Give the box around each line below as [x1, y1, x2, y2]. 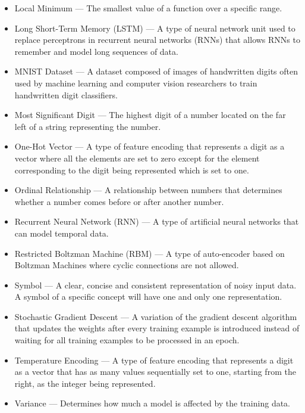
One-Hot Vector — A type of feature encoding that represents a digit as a [14, 140, 285, 153]
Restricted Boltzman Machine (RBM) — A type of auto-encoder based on [14, 247, 285, 259]
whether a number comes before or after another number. [14, 195, 224, 207]
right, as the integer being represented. [14, 377, 156, 389]
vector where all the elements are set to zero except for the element [14, 151, 260, 164]
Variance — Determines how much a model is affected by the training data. [14, 397, 290, 409]
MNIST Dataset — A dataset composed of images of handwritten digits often [14, 65, 298, 77]
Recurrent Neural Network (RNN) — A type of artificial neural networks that [14, 215, 299, 228]
